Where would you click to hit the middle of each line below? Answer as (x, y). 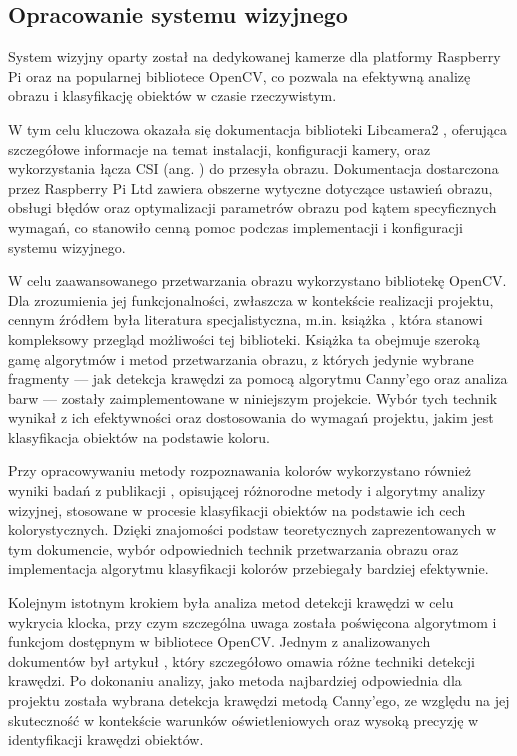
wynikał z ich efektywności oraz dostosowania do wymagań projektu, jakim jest (251, 417)
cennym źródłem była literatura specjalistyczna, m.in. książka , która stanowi (245, 319)
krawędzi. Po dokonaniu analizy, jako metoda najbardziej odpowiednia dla (235, 680)
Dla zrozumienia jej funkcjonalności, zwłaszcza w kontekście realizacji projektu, (251, 299)
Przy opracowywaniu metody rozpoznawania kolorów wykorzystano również (239, 470)
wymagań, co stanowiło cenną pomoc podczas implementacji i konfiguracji (235, 226)
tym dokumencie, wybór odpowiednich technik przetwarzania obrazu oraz (233, 548)
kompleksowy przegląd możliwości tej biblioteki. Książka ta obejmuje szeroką (244, 338)
